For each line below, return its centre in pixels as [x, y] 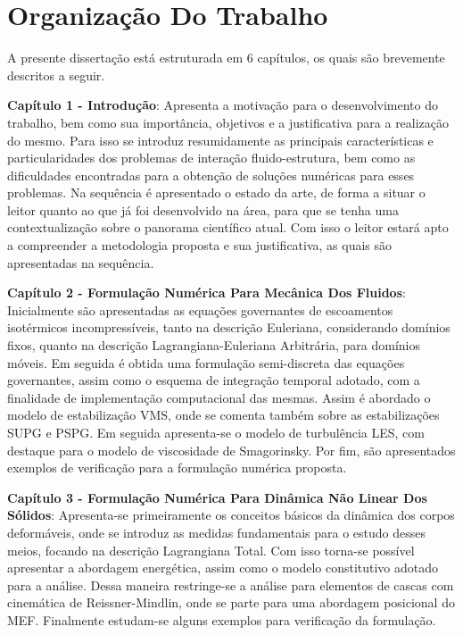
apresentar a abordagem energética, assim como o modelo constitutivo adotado [223, 568]
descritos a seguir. [56, 75]
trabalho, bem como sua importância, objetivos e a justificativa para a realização [228, 122]
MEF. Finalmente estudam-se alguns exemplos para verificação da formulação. [222, 619]
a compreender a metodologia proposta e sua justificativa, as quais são [200, 245]
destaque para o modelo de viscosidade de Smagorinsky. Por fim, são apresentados [231, 450]
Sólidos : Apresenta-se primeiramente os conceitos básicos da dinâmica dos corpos [231, 515]
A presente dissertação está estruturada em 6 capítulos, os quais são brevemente [226, 58]
